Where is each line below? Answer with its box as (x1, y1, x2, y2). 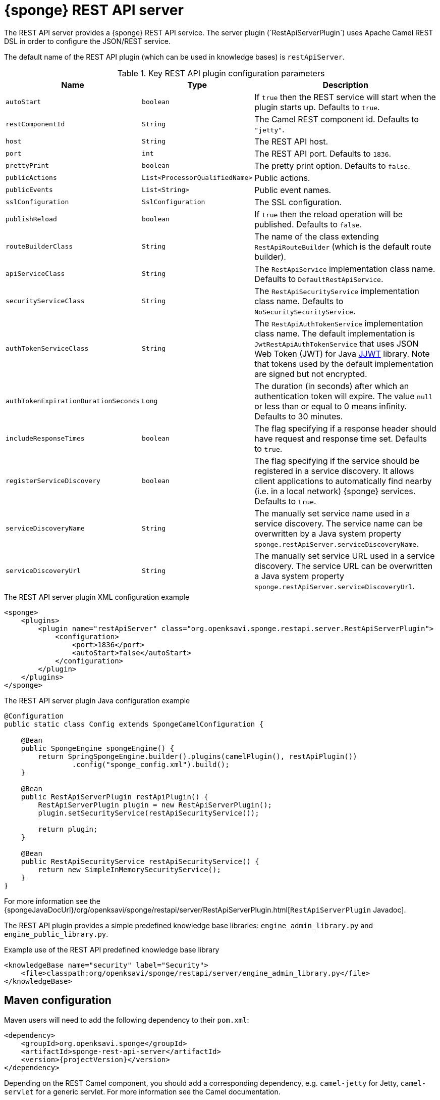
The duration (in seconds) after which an (254, 380, 409, 391)
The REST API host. (254, 136, 328, 147)
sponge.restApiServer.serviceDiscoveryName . (254, 538, 419, 549)
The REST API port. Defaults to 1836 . (254, 148, 392, 159)
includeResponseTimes (6, 435, 85, 443)
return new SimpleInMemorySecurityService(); (38, 865, 221, 874)
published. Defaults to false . (254, 219, 362, 229)
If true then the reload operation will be (254, 209, 403, 219)
